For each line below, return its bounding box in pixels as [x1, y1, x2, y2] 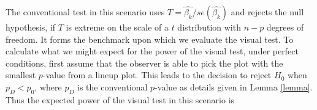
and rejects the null [231, 5, 304, 18]
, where [34, 80, 62, 93]
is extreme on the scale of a [66, 21, 169, 33]
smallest [6, 68, 36, 81]
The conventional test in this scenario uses [6, 5, 165, 18]
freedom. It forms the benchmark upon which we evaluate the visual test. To [6, 32, 294, 45]
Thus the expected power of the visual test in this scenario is [6, 93, 235, 106]
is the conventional [77, 80, 148, 93]
